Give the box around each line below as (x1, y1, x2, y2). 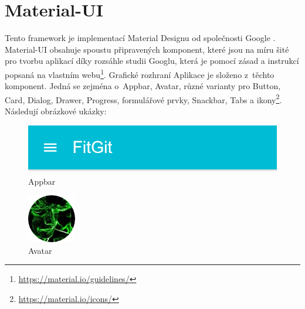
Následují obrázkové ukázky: (5, 105, 107, 117)
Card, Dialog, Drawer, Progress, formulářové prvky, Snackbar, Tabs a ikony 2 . (5, 91, 282, 106)
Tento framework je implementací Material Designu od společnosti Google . (5, 32, 276, 44)
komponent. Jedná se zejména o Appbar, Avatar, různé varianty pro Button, (5, 80, 281, 92)
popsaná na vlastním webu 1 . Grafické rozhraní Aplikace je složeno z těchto (5, 66, 274, 80)
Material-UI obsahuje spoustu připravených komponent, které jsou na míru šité (5, 43, 289, 55)
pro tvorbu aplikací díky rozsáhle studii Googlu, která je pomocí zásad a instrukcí (5, 55, 299, 67)
